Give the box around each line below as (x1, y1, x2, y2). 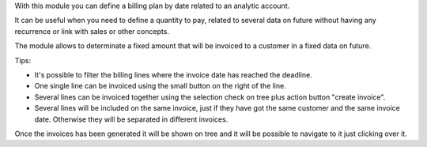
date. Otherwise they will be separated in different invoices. (34, 115, 229, 124)
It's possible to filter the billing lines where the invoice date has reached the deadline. (34, 70, 312, 79)
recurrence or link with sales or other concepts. (14, 26, 170, 36)
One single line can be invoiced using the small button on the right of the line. (34, 81, 286, 91)
